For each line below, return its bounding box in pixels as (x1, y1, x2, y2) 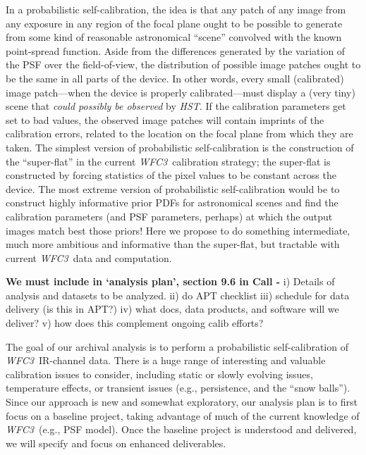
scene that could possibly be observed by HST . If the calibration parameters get (6, 99, 346, 113)
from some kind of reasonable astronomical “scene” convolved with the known (6, 30, 342, 44)
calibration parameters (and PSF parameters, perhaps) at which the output (6, 208, 333, 223)
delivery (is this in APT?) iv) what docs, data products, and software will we (6, 301, 339, 316)
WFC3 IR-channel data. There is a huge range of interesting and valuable (6, 353, 326, 368)
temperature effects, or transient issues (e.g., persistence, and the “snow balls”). (6, 380, 350, 395)
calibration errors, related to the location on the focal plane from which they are (6, 126, 353, 141)
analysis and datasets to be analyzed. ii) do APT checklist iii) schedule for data (6, 287, 350, 302)
